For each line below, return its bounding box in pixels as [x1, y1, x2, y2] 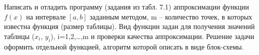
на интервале [26, 11, 66, 21]
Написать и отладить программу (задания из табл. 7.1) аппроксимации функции [4, 1, 249, 11]
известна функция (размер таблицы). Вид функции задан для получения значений [4, 21, 255, 31]
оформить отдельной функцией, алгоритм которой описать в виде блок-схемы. [4, 41, 244, 51]
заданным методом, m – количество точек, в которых [90, 11, 252, 21]
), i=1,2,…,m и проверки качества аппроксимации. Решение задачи [50, 30, 254, 41]
